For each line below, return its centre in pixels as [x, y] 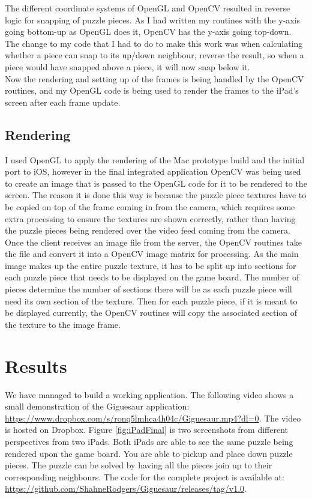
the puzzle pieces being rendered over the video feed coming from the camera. [148, 230]
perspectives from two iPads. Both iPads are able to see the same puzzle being [149, 441]
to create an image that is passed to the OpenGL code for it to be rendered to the [156, 183]
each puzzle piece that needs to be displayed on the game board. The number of [152, 277]
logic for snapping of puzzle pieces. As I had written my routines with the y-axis [153, 20]
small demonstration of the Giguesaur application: [97, 406]
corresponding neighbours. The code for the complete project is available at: [145, 476]
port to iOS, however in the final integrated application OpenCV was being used [153, 171]
